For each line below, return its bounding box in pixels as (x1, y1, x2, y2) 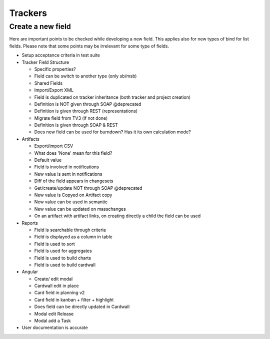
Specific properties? (34, 66, 76, 72)
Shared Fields (34, 80, 63, 86)
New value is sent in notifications (34, 171, 102, 177)
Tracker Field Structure (21, 59, 69, 65)
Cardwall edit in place (34, 283, 79, 289)
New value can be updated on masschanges (34, 206, 126, 212)
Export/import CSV (34, 143, 73, 149)
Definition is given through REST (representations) (34, 108, 137, 114)
